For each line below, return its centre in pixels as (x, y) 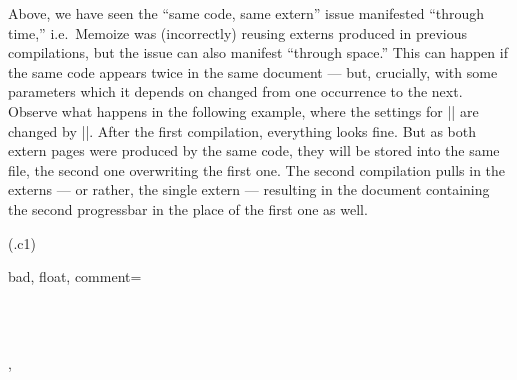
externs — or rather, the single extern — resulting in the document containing (249, 189)
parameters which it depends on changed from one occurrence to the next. (235, 91)
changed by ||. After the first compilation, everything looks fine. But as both (242, 130)
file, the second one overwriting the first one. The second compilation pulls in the (257, 169)
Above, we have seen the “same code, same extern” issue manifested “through (246, 13)
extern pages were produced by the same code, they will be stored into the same (254, 150)
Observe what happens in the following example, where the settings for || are (243, 110)
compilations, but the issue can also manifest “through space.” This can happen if (258, 52)
